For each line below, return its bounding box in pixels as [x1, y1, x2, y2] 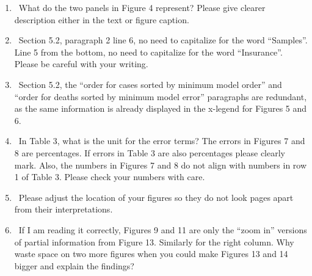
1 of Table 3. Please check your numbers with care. [14, 170, 205, 183]
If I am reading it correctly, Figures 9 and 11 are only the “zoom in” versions [18, 223, 307, 236]
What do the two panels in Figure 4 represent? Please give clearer [18, 1, 266, 13]
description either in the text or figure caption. [14, 13, 189, 26]
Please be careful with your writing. [14, 57, 148, 70]
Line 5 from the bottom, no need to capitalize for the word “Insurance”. [14, 45, 283, 58]
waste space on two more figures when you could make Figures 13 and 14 [14, 247, 288, 260]
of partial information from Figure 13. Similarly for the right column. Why [14, 235, 294, 248]
